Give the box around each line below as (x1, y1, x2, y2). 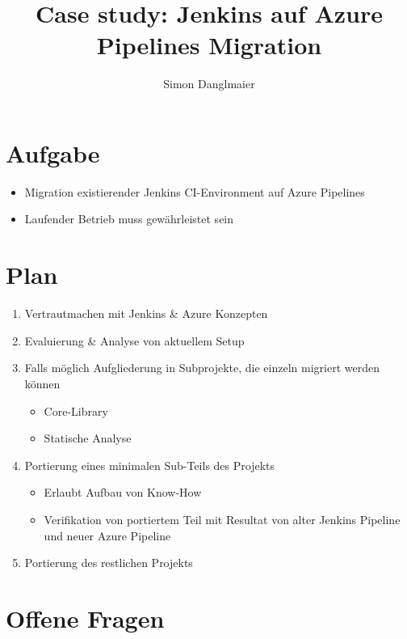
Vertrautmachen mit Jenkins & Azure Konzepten (24, 305, 268, 322)
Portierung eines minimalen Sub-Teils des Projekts (24, 456, 275, 473)
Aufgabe (6, 136, 100, 169)
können (24, 375, 61, 391)
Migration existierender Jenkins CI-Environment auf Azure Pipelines (24, 183, 365, 200)
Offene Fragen (6, 601, 165, 634)
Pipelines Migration (96, 28, 322, 61)
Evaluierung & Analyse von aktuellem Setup (24, 332, 245, 349)
